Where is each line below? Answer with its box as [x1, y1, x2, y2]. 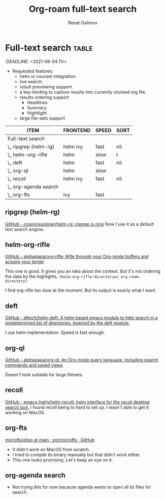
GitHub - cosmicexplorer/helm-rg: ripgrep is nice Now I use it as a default [5, 221, 154, 227]
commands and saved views [5, 362, 63, 368]
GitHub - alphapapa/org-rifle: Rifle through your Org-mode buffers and [5, 254, 149, 260]
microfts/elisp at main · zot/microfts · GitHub [5, 437, 95, 443]
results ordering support [19, 94, 69, 100]
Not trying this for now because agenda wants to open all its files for [12, 484, 151, 490]
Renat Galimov [68, 20, 98, 26]
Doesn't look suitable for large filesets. [5, 371, 84, 377]
